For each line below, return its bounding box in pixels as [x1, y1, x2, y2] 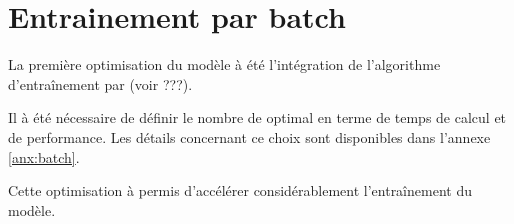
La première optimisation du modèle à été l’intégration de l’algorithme [8, 54, 441, 75]
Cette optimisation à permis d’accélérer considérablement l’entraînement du [8, 180, 472, 201]
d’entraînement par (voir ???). [8, 73, 193, 94]
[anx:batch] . [8, 146, 80, 167]
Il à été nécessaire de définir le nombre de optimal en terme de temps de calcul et [8, 107, 507, 128]
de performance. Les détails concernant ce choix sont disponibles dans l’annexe [8, 126, 491, 147]
